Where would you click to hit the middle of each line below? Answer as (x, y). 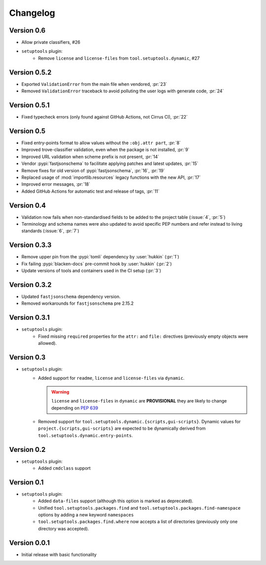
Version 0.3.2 (30, 285)
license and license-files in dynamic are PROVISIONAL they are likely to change (139, 401)
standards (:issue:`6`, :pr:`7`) (50, 231)
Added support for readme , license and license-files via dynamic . (111, 378)
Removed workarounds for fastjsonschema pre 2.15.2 (78, 303)
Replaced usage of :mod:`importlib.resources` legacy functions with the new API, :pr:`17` (111, 177)
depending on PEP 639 (75, 408)
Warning (60, 392)
